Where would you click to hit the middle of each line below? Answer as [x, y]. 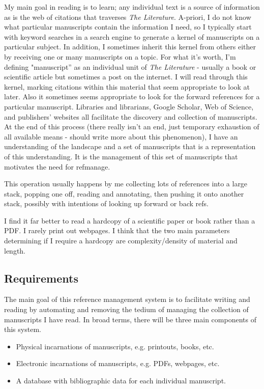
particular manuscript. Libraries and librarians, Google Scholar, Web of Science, [129, 106]
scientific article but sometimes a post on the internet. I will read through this [126, 77]
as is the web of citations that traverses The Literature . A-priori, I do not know [128, 17]
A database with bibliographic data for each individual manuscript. [121, 381]
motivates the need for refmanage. [57, 166]
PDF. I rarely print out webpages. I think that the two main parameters [117, 230]
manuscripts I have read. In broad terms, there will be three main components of [130, 319]
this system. [23, 329]
